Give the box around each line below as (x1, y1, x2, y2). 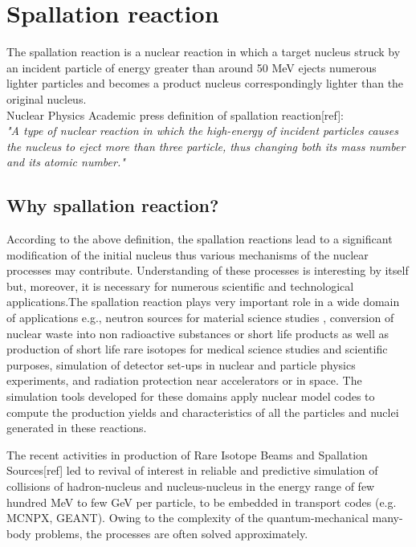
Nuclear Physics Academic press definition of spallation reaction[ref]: (6, 106, 344, 123)
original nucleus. (6, 90, 87, 107)
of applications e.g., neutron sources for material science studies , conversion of (6, 309, 394, 326)
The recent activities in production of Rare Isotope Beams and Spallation (6, 446, 368, 463)
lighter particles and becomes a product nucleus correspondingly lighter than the (6, 75, 404, 92)
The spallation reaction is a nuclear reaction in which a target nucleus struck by (6, 43, 401, 60)
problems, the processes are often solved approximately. (35, 525, 308, 541)
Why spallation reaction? (6, 193, 219, 218)
